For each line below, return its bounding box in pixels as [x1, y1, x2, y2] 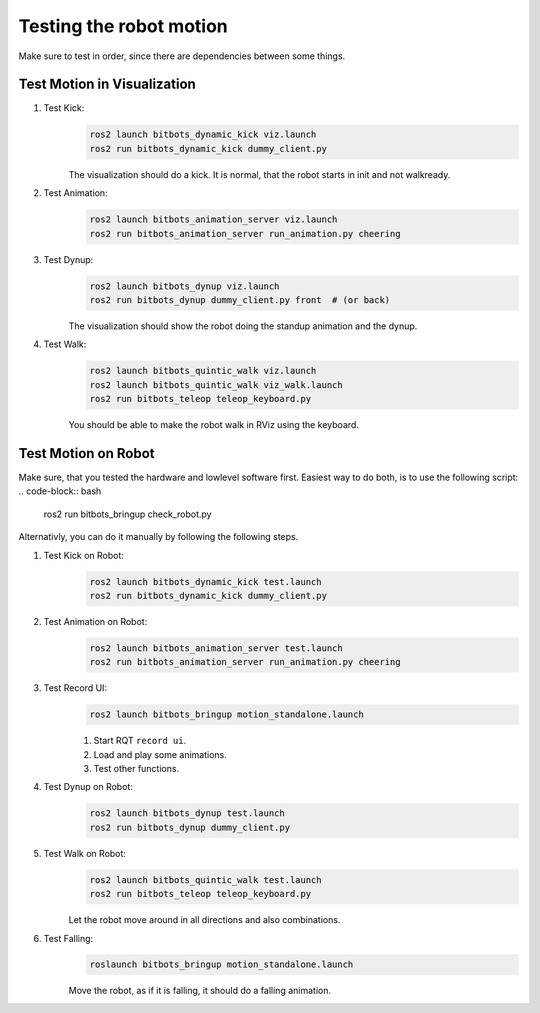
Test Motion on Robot [18, 445, 155, 462]
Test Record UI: [43, 682, 108, 694]
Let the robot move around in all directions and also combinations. [68, 914, 341, 926]
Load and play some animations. [93, 748, 227, 760]
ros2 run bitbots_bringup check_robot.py [43, 508, 212, 520]
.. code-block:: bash [18, 485, 102, 497]
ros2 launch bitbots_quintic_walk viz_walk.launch [89, 379, 344, 390]
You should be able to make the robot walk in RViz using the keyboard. [68, 419, 360, 431]
